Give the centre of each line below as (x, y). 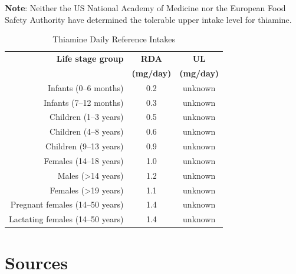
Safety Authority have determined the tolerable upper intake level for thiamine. (148, 19)
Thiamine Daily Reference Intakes (114, 39)
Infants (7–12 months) (83, 102)
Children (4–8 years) (87, 131)
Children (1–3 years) (87, 117)
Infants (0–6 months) (85, 87)
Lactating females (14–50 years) (66, 219)
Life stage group (90, 59)
